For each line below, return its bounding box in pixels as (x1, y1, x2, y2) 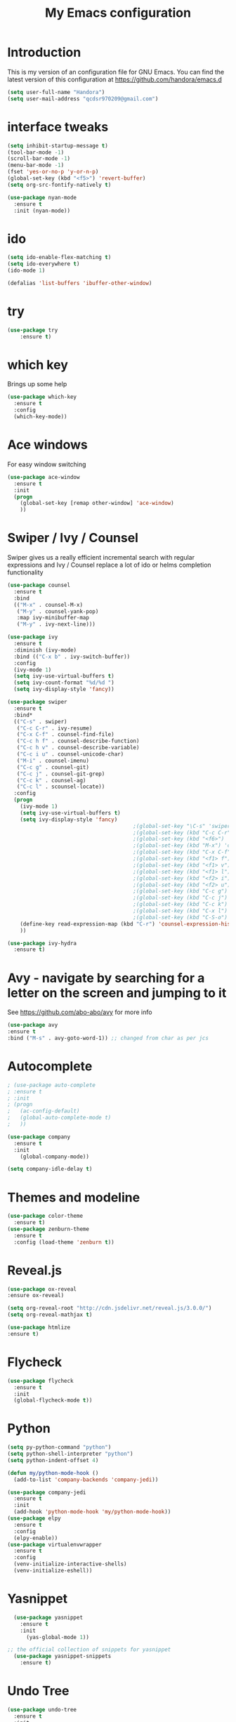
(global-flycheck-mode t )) (13, 1397, 93, 1404)
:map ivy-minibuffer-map (16, 614, 90, 622)
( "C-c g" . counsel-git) (16, 763, 90, 770)
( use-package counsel (7, 581, 71, 589)
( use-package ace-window (7, 473, 80, 480)
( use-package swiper (7, 699, 68, 706)
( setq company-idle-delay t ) (7, 1166, 93, 1173)
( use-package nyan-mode (7, 194, 77, 201)
